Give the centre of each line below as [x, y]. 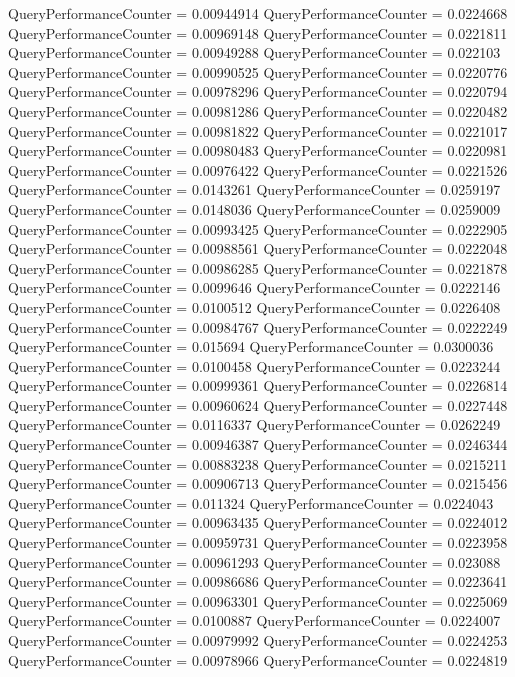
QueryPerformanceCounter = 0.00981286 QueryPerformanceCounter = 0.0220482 [258, 110]
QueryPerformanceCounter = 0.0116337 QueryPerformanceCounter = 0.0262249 [254, 424]
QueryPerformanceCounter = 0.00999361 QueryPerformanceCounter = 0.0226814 [258, 385]
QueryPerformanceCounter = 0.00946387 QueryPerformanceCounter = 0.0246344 [258, 444]
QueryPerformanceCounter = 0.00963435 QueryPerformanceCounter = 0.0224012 [258, 522]
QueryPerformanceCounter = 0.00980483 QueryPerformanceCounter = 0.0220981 [258, 150]
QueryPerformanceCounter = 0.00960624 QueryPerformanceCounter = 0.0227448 [258, 404]
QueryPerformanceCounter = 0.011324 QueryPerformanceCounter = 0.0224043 [251, 502]
